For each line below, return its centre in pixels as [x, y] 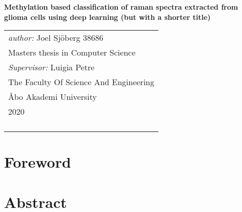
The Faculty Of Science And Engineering [81, 82]
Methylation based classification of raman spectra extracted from [121, 7]
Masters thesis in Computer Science [72, 52]
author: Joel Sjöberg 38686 [56, 38]
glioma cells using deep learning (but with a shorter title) [107, 17]
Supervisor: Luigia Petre [51, 67]
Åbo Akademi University [52, 97]
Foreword [38, 162]
